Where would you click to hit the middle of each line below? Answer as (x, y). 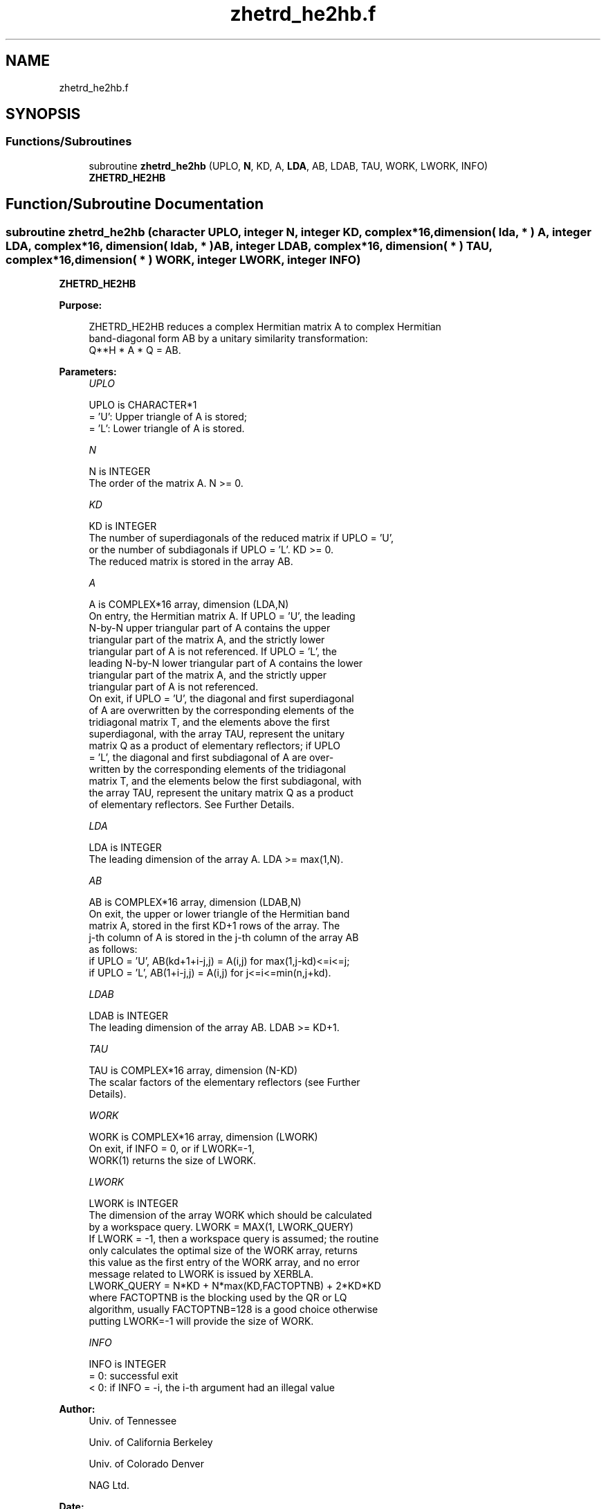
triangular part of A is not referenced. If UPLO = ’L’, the (213, 652)
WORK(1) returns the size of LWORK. (173, 1161)
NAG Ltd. (109, 1485)
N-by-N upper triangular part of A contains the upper (210, 628)
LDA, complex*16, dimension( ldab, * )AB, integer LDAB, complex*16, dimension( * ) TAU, (249, 245)
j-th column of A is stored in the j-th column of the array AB (224, 938)
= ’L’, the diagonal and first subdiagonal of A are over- (211, 758)
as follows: (113, 949)
